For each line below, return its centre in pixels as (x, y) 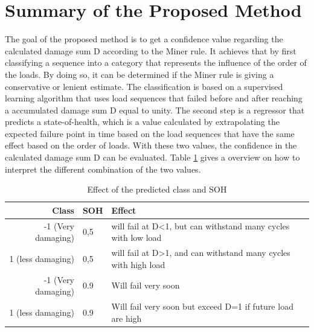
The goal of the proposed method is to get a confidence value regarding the (144, 39)
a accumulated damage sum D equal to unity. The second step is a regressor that (155, 110)
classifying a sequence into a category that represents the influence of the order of (156, 62)
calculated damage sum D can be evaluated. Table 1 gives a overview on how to (152, 157)
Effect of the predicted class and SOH (157, 189)
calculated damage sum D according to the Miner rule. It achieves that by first (151, 50)
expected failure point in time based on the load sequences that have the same (150, 133)
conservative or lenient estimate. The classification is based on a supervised (144, 86)
